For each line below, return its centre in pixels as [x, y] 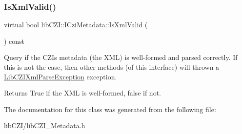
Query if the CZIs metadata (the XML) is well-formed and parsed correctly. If [121, 57]
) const [14, 41]
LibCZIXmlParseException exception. [60, 76]
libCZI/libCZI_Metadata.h [45, 125]
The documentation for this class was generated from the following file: [110, 109]
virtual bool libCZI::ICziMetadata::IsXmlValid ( [76, 25]
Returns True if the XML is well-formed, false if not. [82, 93]
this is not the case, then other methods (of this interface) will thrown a [112, 67]
